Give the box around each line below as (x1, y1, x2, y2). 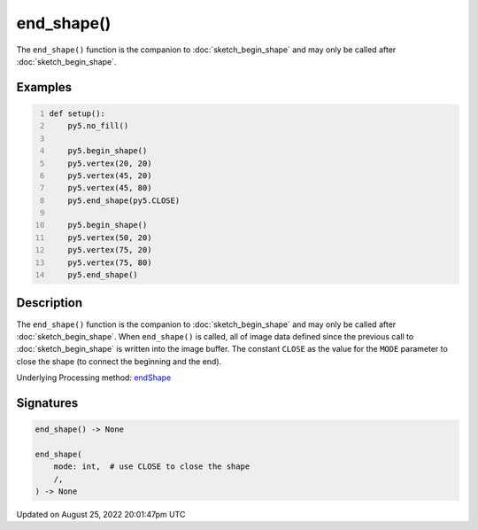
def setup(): (49, 108, 106, 119)
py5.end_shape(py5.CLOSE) (67, 195, 181, 206)
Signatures (16, 395, 79, 410)
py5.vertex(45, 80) (67, 183, 152, 193)
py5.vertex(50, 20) (67, 232, 152, 243)
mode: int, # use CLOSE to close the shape (53, 462, 251, 472)
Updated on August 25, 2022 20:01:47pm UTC (16, 510, 186, 520)
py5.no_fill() (67, 121, 129, 131)
